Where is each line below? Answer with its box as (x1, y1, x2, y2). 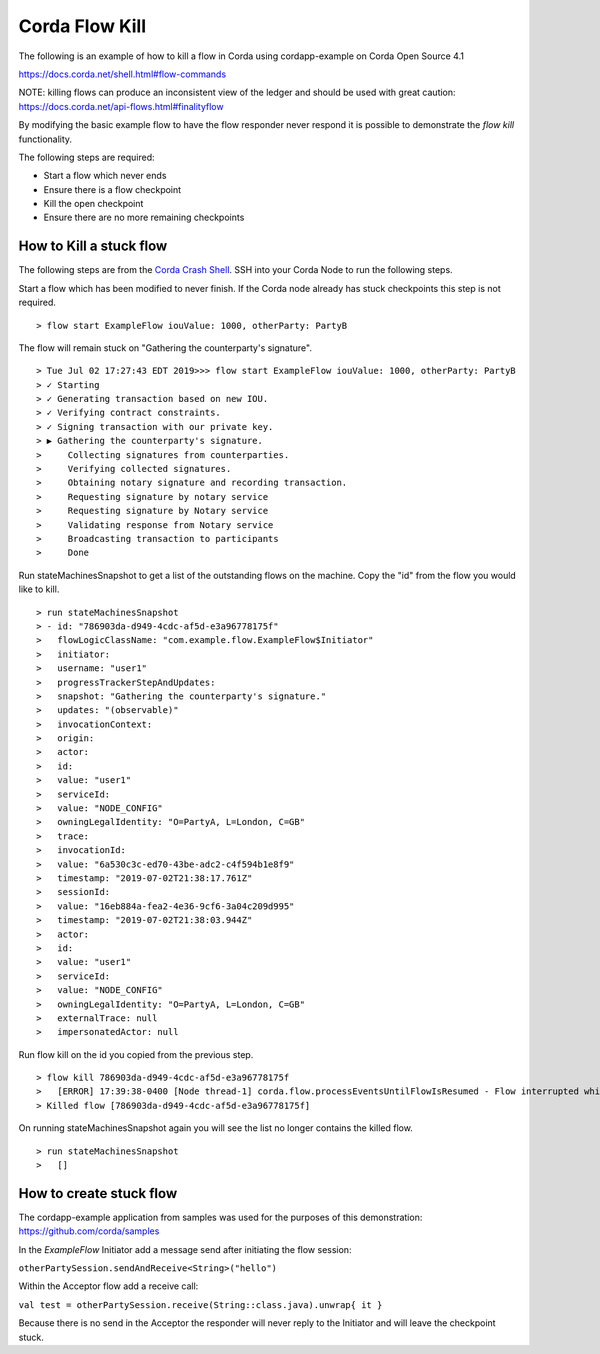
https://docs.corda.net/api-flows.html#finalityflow (18, 100, 224, 112)
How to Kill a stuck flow (18, 238, 168, 255)
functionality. (18, 133, 73, 145)
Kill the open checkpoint (43, 198, 144, 210)
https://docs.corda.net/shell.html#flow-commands (18, 68, 227, 80)
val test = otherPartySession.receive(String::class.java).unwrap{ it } (18, 1299, 383, 1310)
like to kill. (18, 583, 60, 595)
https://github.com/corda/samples (18, 1225, 160, 1237)
